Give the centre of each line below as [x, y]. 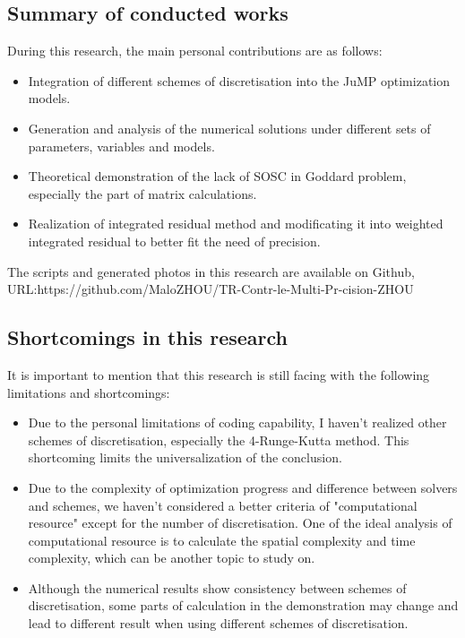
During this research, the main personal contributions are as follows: [195, 51]
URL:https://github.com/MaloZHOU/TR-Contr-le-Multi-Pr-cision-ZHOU [211, 289]
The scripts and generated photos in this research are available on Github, [211, 271]
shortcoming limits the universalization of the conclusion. [185, 457]
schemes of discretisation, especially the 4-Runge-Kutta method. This [219, 440]
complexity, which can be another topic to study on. [172, 558]
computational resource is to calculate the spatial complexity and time [222, 540]
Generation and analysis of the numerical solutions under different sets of [229, 128]
